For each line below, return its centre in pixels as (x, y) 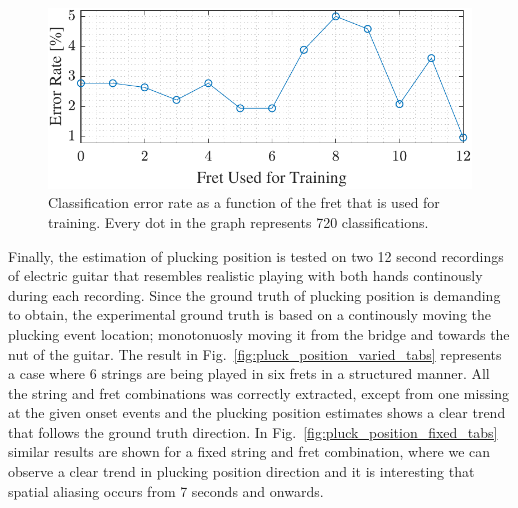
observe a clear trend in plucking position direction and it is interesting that (241, 471)
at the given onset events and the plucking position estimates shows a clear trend (257, 412)
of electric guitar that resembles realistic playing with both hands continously (245, 275)
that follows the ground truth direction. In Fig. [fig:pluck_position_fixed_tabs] (253, 431)
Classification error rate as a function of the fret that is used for (244, 202)
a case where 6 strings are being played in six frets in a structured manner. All (249, 373)
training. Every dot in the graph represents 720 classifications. (238, 221)
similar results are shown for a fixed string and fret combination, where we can (249, 451)
